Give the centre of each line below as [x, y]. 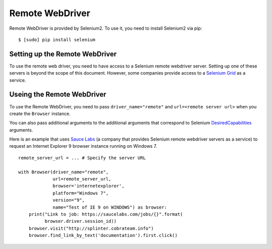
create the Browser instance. [40, 113]
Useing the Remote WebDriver [58, 95]
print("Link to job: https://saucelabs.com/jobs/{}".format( [106, 214]
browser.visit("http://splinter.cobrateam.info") [91, 228]
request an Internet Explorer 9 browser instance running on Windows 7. [83, 146]
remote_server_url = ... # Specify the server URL [82, 158]
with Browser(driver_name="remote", [63, 172]
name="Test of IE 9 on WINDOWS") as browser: [110, 207]
